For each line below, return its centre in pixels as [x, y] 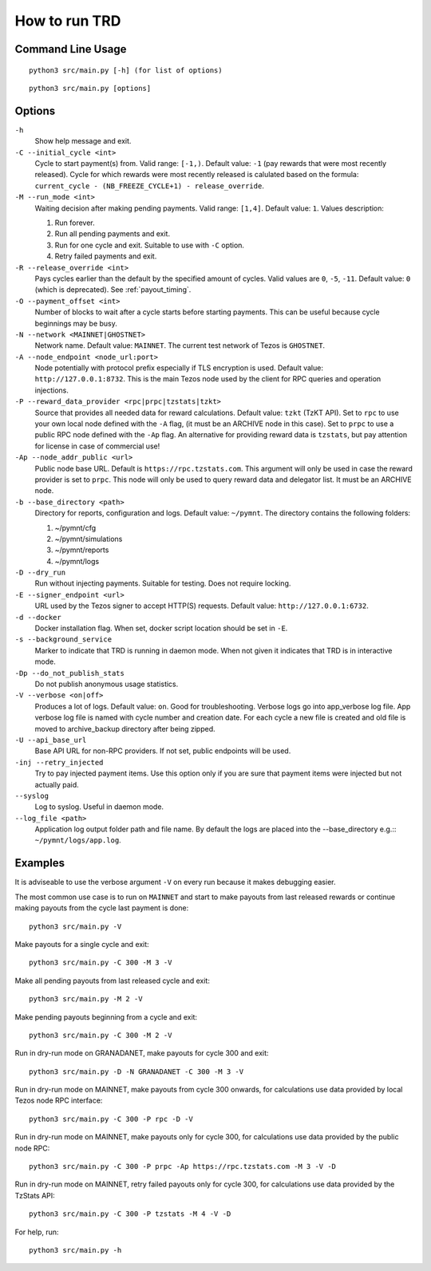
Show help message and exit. [83, 141]
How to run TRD [68, 21]
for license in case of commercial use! [97, 446]
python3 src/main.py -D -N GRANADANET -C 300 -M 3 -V [136, 1072]
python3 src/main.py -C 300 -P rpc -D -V [111, 1119]
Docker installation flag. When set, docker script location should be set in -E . [161, 628]
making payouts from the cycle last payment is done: [102, 908]
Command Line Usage [71, 49]
